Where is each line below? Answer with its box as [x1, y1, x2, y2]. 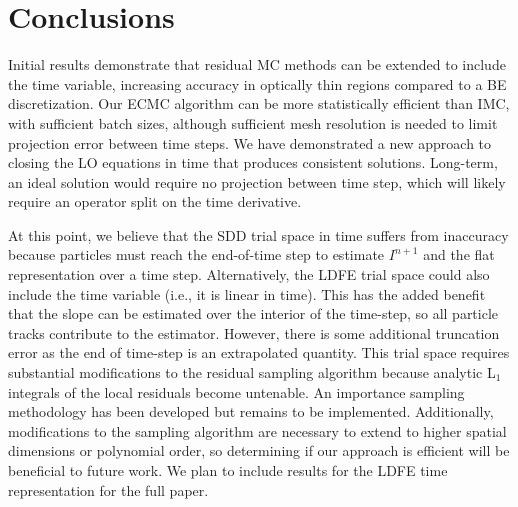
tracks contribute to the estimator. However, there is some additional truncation [8, 322, 500, 343]
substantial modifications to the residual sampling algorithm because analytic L [8, 362, 496, 383]
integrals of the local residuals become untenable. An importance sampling [8, 381, 465, 402]
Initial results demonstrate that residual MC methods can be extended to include [8, 54, 506, 75]
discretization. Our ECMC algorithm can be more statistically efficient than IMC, [8, 93, 510, 114]
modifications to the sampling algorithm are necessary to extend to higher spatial [8, 420, 507, 441]
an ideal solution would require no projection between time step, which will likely [8, 171, 506, 192]
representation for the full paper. [8, 479, 209, 500]
